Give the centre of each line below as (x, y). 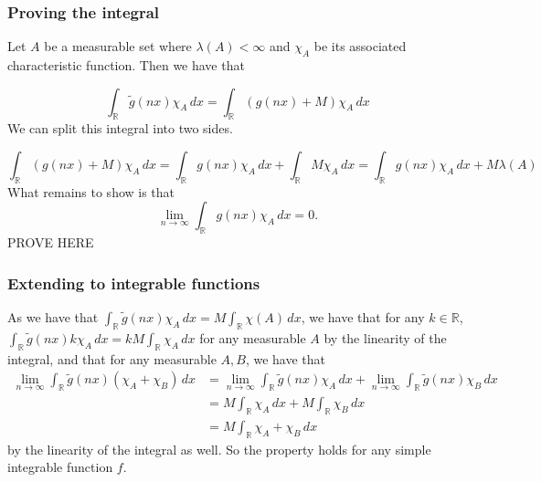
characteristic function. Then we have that (126, 65)
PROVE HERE (51, 242)
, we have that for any (363, 317)
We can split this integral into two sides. (120, 128)
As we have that (53, 317)
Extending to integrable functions (134, 283)
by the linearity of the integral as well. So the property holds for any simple (219, 449)
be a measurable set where (118, 46)
